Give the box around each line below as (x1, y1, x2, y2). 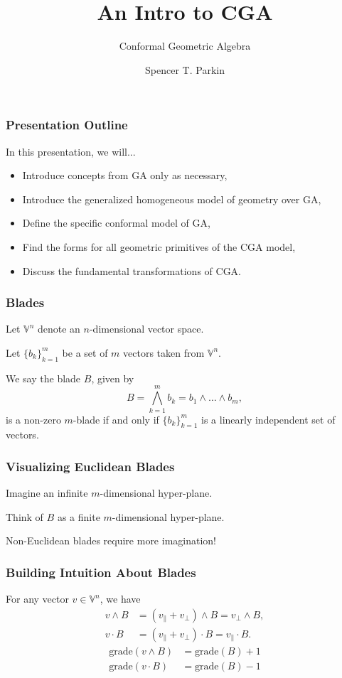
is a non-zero (6, 411, 61, 426)
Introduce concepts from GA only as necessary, (22, 168, 228, 183)
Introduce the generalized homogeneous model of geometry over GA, (22, 191, 321, 206)
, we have (100, 591, 141, 606)
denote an (37, 321, 80, 336)
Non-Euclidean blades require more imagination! (6, 533, 216, 548)
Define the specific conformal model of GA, (22, 215, 210, 230)
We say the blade (6, 370, 81, 385)
